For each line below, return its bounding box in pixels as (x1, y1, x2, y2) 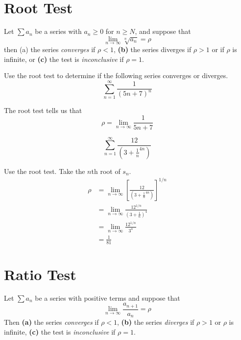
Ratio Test (4, 264, 76, 284)
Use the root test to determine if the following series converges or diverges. (4, 70, 228, 81)
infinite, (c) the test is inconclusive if (4, 326, 116, 337)
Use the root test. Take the (4, 166, 85, 176)
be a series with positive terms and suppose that (35, 292, 180, 303)
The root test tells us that (4, 105, 82, 115)
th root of (91, 166, 120, 176)
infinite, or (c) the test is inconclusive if (4, 54, 124, 64)
